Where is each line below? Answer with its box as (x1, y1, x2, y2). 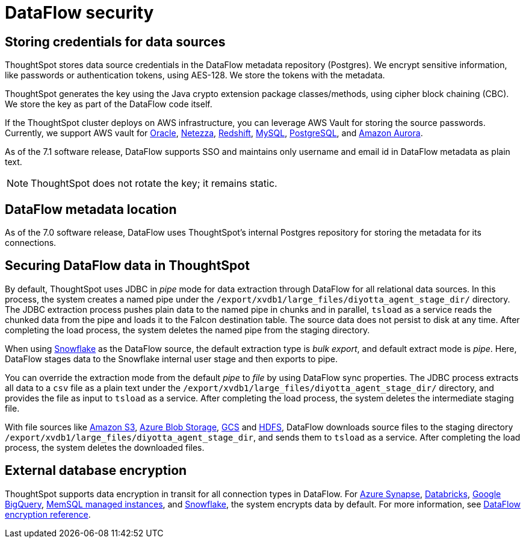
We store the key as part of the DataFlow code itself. (5, 99, 212, 110)
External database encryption (5, 463, 187, 479)
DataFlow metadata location (5, 201, 177, 217)
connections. (5, 237, 57, 248)
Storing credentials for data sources (5, 34, 226, 49)
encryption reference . (5, 509, 91, 519)
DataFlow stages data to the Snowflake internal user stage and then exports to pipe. (5, 353, 338, 364)
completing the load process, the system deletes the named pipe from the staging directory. (5, 324, 370, 335)
